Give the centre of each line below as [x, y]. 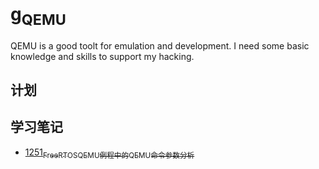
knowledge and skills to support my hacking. [102, 56]
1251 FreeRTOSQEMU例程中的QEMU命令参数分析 [109, 153]
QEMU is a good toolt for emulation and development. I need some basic [160, 45]
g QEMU [38, 16]
